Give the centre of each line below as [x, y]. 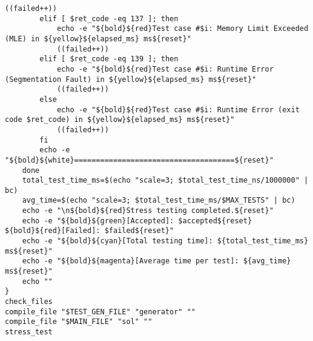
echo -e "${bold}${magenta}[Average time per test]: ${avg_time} [156, 261]
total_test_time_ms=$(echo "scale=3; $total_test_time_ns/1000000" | [165, 181]
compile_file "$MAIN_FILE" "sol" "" [79, 322]
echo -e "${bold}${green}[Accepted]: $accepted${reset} [137, 221]
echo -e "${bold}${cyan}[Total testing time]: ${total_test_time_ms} [165, 241]
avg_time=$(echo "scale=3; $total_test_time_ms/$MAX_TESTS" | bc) [159, 201]
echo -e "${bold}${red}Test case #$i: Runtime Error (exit [178, 110]
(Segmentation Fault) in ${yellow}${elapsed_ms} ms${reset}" [131, 79]
